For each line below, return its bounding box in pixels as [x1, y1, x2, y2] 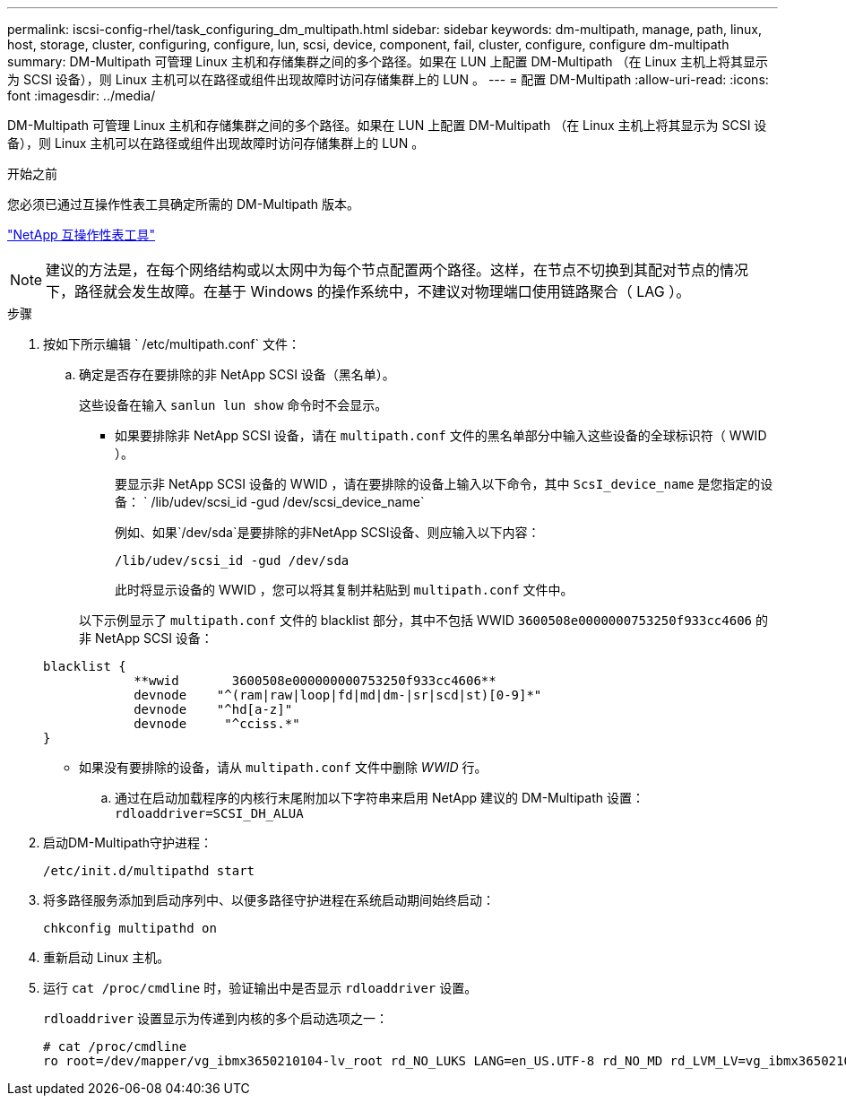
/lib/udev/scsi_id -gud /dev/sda [115, 553, 350, 568]
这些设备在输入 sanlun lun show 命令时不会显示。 [79, 397, 388, 413]
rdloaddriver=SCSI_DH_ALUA [115, 806, 304, 821]
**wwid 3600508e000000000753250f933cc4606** [134, 673, 496, 688]
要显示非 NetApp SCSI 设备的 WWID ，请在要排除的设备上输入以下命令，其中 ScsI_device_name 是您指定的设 [115, 476, 773, 491]
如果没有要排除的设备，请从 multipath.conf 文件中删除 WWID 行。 [79, 760, 488, 775]
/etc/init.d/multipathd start [43, 864, 255, 878]
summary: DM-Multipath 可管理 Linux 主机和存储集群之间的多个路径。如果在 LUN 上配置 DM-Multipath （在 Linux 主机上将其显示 [7, 54, 768, 69]
